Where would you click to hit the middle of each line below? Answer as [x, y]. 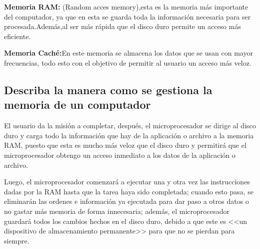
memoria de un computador [77, 104]
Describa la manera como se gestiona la [108, 89]
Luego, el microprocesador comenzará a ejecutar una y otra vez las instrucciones [127, 182]
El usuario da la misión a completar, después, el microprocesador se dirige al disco [130, 126]
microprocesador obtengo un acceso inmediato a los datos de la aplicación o [120, 155]
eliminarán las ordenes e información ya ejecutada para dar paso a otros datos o [126, 201]
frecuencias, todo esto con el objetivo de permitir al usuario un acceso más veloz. [128, 62]
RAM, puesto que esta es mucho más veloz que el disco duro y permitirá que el [125, 145]
